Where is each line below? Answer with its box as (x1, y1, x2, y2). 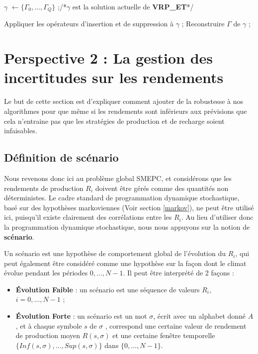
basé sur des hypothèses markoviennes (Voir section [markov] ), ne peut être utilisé (4, 202, 254, 212)
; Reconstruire (181, 18, 225, 29)
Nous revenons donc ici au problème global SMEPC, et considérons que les (4, 173, 232, 183)
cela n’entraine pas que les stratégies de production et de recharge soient (4, 115, 225, 126)
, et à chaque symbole (15, 320, 82, 331)
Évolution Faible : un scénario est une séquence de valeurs (15, 284, 200, 294)
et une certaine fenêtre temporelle (112, 330, 215, 341)
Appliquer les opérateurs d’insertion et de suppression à (4, 18, 173, 29)
